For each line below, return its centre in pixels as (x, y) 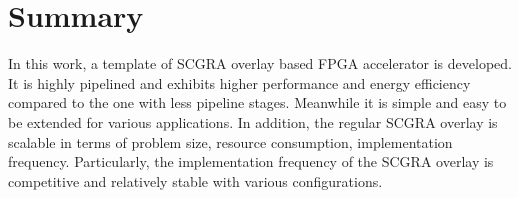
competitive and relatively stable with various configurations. (195, 180)
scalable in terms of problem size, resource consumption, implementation (230, 141)
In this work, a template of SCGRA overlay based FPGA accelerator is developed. (260, 63)
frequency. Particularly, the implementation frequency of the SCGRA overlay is (251, 161)
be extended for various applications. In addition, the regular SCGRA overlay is (253, 121)
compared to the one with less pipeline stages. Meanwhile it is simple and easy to (257, 102)
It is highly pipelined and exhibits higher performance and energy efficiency (239, 82)
